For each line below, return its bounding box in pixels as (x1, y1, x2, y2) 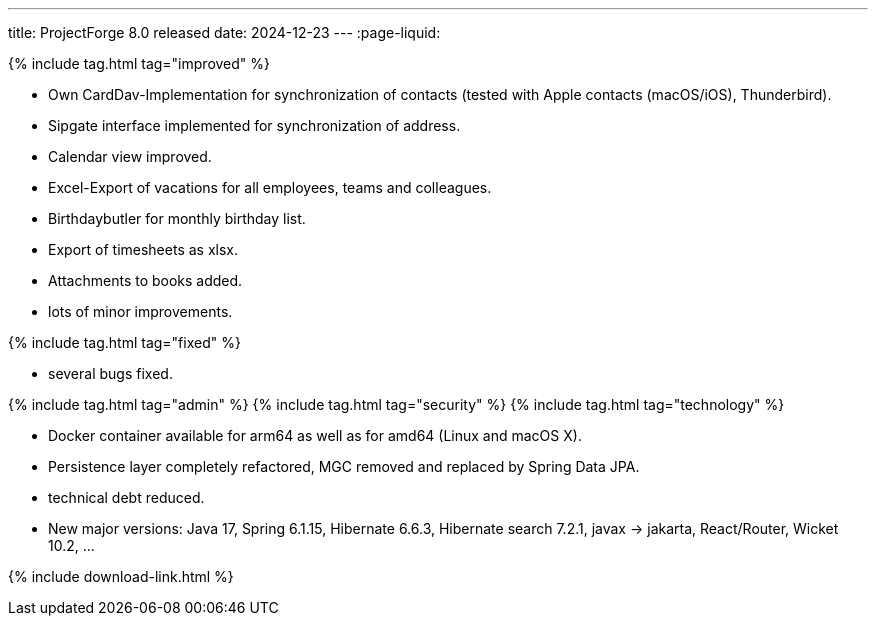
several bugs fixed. (48, 365, 173, 382)
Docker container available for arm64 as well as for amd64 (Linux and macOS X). (48, 427, 582, 444)
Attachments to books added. (48, 272, 243, 289)
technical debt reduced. (48, 489, 205, 506)
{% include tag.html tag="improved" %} (8, 55, 271, 72)
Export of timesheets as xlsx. (48, 241, 238, 258)
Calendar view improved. (48, 148, 212, 165)
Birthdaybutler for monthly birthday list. (48, 210, 306, 227)
